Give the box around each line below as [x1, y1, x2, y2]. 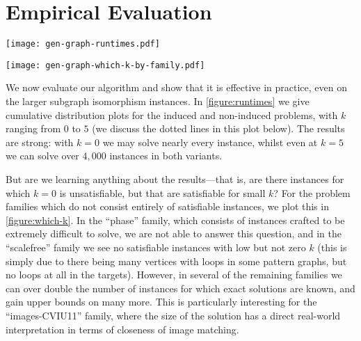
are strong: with [6, 134, 74, 149]
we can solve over [6, 148, 79, 163]
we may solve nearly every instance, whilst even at [102, 134, 318, 149]
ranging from [6, 121, 61, 136]
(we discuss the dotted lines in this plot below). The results [92, 121, 345, 136]
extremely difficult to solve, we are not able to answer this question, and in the [6, 226, 342, 241]
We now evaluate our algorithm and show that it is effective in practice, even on [6, 80, 348, 95]
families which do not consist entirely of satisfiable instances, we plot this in [6, 199, 329, 214]
